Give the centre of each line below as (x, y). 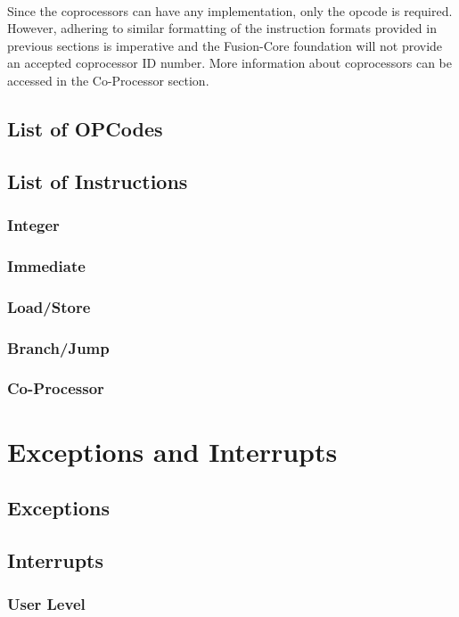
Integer (33, 225)
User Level (46, 604)
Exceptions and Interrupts (172, 451)
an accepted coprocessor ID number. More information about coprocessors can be (229, 63)
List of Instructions (98, 181)
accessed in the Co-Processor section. (108, 80)
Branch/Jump (58, 347)
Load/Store (49, 306)
